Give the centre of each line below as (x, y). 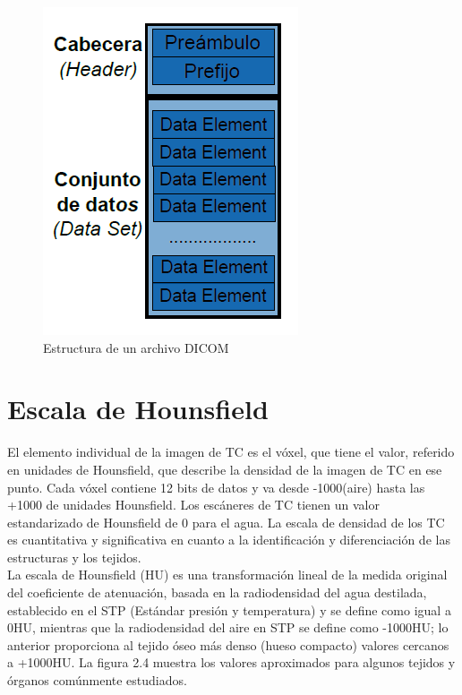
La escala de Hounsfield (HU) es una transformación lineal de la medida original (227, 575)
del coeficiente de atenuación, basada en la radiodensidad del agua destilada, (217, 592)
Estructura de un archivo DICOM (136, 347)
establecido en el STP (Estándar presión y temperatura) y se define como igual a (229, 609)
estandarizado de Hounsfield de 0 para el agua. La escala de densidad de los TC (226, 522)
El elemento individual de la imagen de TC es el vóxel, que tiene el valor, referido (231, 452)
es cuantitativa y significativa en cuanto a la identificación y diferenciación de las (229, 540)
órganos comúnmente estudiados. (97, 680)
